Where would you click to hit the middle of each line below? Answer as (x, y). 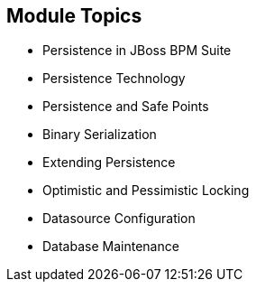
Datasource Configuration (119, 219)
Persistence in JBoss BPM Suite (137, 51)
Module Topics (74, 16)
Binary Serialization (100, 135)
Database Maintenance (111, 247)
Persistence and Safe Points (126, 107)
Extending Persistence (109, 163)
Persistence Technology (114, 79)
